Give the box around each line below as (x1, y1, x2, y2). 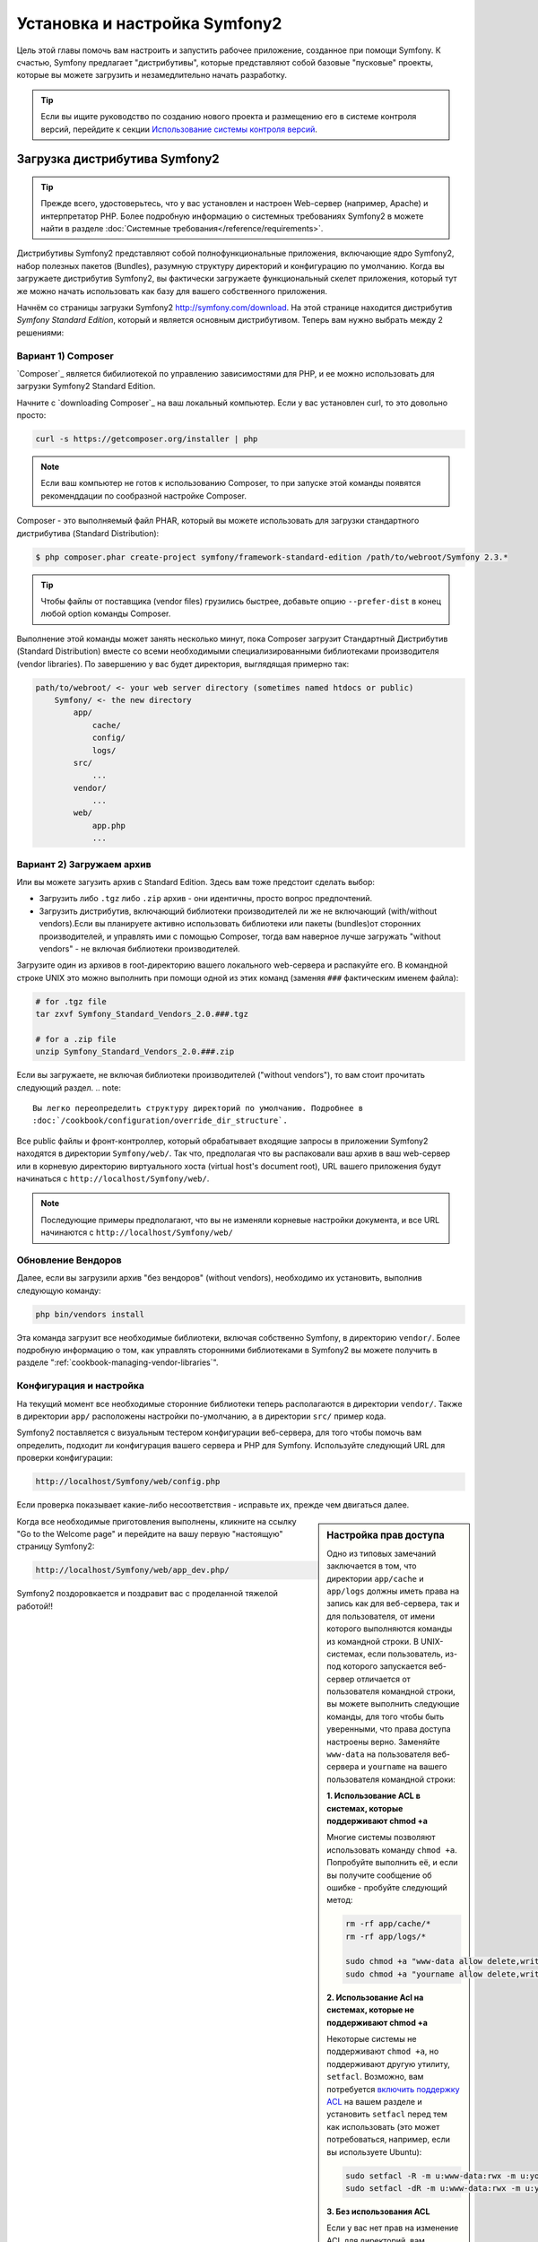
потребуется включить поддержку (326, 2083, 461, 2094)
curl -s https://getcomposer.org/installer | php (35, 434, 258, 444)
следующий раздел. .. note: (16, 1082, 121, 1093)
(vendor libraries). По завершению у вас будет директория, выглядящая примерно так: (16, 658, 350, 669)
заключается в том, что (326, 1560, 417, 1571)
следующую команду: (16, 1285, 102, 1296)
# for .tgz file (35, 996, 108, 1006)
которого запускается (343, 1661, 428, 1672)
